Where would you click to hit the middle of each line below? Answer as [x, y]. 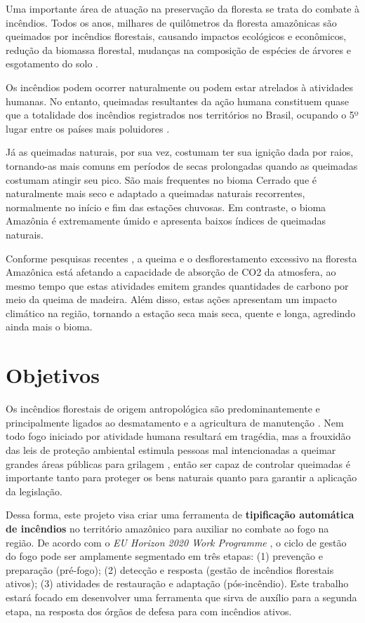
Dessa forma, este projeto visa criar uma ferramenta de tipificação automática [180, 515]
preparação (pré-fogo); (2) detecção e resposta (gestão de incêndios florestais [170, 569]
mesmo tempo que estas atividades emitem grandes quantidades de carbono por [177, 285]
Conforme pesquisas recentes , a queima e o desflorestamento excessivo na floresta [181, 258]
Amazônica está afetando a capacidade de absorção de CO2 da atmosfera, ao [171, 272]
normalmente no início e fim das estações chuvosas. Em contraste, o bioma [166, 207]
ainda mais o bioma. [49, 327]
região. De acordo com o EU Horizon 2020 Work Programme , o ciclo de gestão [176, 542]
